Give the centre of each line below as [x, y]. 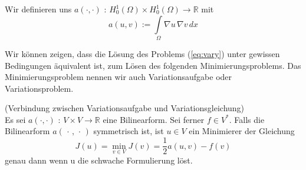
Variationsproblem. [39, 88]
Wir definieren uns [38, 9]
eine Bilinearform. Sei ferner [154, 119]
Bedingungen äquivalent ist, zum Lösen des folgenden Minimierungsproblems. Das [153, 65]
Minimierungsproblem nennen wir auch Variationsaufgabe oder [119, 77]
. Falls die [247, 119]
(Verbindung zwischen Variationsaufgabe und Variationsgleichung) [125, 108]
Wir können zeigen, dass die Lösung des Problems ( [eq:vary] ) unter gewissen [142, 53]
